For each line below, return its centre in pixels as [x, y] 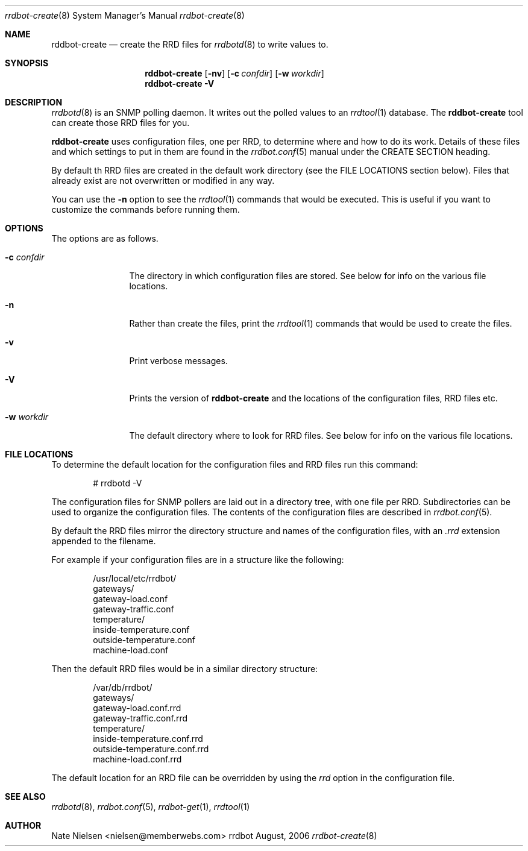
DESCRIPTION [34, 102]
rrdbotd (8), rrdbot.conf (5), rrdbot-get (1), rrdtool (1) [151, 807]
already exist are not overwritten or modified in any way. [163, 181]
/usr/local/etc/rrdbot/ [135, 578]
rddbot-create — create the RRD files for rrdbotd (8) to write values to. [190, 44]
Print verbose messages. [178, 361]
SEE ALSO [25, 796]
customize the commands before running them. [146, 209]
